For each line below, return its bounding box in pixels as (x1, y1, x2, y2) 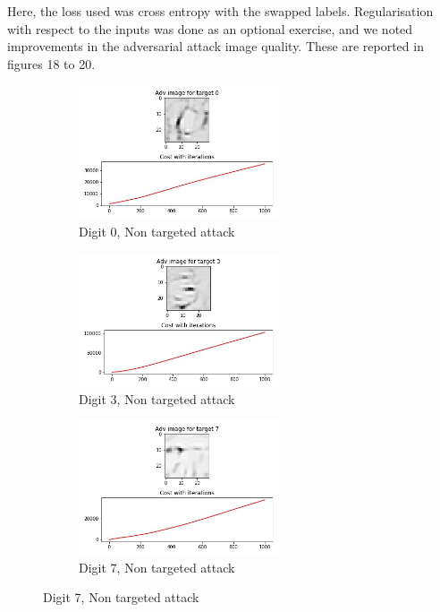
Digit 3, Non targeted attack (79, 390, 235, 409)
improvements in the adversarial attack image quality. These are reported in (7, 37, 424, 56)
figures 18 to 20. (7, 54, 96, 73)
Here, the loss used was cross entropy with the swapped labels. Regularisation (7, 2, 434, 20)
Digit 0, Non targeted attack (79, 222, 235, 241)
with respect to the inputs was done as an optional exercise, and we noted (7, 19, 413, 38)
